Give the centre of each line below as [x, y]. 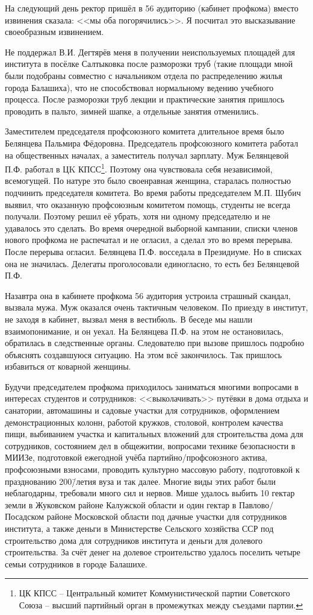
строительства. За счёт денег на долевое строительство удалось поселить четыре [153, 552]
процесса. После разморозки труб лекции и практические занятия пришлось [145, 99]
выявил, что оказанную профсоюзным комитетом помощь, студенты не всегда [148, 204]
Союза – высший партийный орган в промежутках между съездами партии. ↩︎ [161, 604]
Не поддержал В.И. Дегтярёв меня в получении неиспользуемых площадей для [150, 52]
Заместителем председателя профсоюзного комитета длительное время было [145, 131]
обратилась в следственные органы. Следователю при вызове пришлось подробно [155, 343]
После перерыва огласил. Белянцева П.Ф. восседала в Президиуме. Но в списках [153, 251]
